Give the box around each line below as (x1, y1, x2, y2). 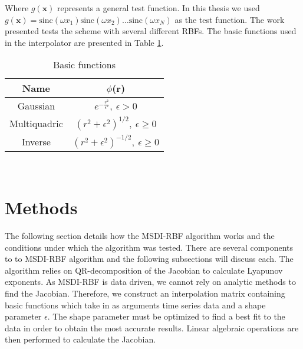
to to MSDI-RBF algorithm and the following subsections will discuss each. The (5, 252, 294, 265)
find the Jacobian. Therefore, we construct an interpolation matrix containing (5, 287, 285, 300)
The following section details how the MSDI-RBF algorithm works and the (5, 230, 275, 242)
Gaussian (17, 99, 55, 113)
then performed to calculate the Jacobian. (5, 333, 156, 345)
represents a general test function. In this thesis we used (57, 2, 260, 14)
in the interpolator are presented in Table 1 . (5, 36, 164, 48)
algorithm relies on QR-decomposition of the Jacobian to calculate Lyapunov (5, 264, 283, 276)
